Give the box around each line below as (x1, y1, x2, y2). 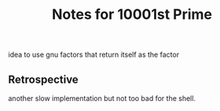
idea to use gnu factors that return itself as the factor (8, 50, 179, 60)
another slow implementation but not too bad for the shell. (8, 94, 196, 103)
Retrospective (8, 72, 79, 86)
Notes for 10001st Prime (51, 6, 213, 24)
